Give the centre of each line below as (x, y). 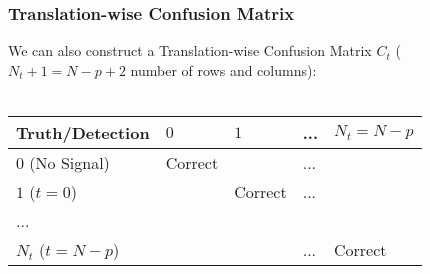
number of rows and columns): (223, 69)
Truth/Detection (83, 132)
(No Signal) (69, 162)
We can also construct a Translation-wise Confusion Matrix (190, 50)
